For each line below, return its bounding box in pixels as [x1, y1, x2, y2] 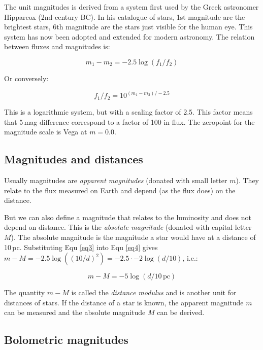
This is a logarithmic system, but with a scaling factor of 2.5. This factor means [4, 107, 253, 117]
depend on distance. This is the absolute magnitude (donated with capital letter [4, 222, 252, 232]
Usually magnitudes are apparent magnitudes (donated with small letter [4, 175, 227, 186]
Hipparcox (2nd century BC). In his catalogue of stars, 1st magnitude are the [4, 11, 245, 22]
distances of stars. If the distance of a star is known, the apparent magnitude [4, 297, 244, 307]
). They [236, 175, 259, 186]
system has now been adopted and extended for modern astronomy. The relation [4, 31, 255, 42]
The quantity [4, 287, 45, 298]
